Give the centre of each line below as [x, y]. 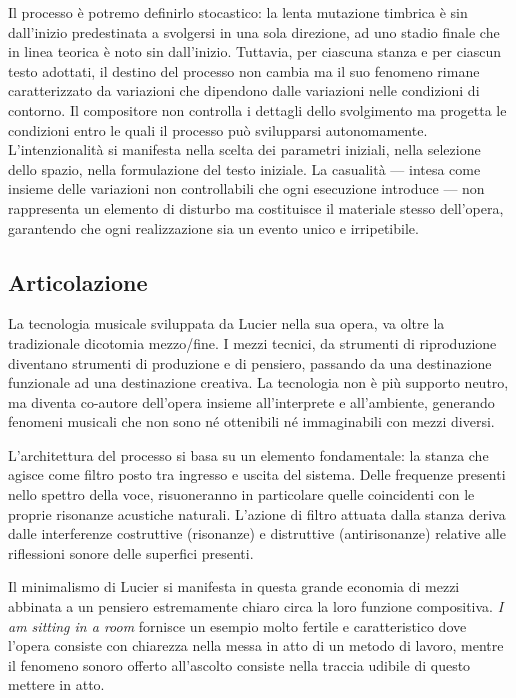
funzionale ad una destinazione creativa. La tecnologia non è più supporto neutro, [258, 382]
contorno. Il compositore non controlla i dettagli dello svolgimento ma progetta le [257, 109]
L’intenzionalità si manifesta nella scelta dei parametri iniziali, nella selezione [244, 149]
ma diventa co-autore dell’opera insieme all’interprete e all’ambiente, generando [251, 401]
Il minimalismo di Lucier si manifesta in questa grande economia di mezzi [234, 586]
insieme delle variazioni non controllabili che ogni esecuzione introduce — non [246, 188]
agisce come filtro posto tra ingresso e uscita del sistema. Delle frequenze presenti [257, 474]
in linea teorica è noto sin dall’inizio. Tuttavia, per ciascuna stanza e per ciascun [255, 51]
